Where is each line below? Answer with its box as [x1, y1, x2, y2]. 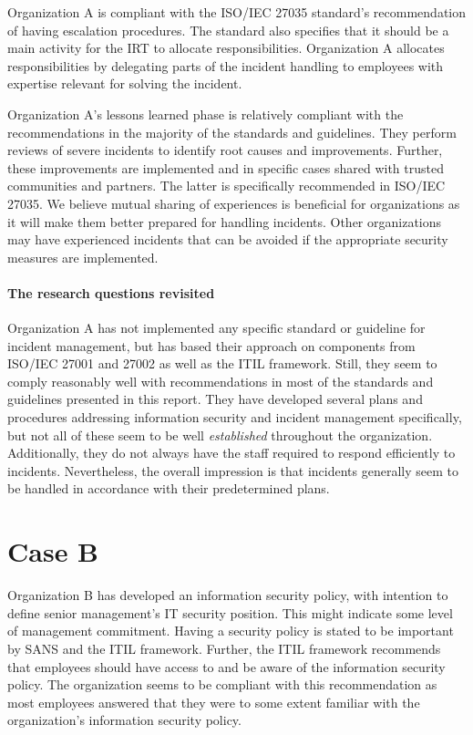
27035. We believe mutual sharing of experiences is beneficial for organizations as [7, 193, 460, 212]
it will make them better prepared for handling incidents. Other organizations [7, 212, 442, 231]
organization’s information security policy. [7, 710, 242, 730]
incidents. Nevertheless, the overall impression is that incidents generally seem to [7, 461, 458, 480]
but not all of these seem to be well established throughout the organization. [7, 425, 433, 444]
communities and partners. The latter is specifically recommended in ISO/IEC [7, 176, 446, 195]
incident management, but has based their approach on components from [7, 336, 416, 355]
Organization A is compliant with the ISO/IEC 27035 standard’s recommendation [7, 3, 467, 21]
